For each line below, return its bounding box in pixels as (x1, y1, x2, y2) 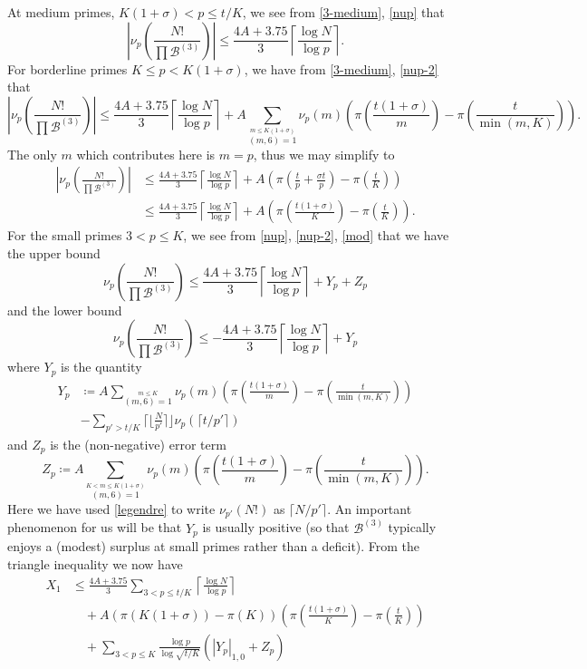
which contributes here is (76, 144, 216, 163)
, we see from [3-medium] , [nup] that (242, 3, 445, 21)
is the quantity (61, 357, 142, 376)
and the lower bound (7, 300, 122, 319)
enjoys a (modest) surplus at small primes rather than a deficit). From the (7, 537, 420, 556)
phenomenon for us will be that (7, 518, 182, 537)
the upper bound (7, 243, 101, 262)
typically (388, 518, 437, 537)
